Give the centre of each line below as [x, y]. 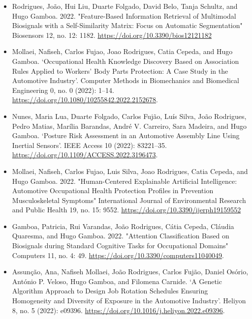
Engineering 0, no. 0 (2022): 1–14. [63, 90]
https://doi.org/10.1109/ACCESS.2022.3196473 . [85, 155]
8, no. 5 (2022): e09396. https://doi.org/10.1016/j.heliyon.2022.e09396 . [118, 310]
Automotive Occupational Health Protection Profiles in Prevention [113, 190]
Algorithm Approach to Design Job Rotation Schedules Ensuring [110, 291]
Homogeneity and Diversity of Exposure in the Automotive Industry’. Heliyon [129, 301]
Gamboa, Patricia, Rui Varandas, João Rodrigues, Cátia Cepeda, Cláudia [123, 226]
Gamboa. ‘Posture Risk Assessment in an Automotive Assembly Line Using [126, 135]
